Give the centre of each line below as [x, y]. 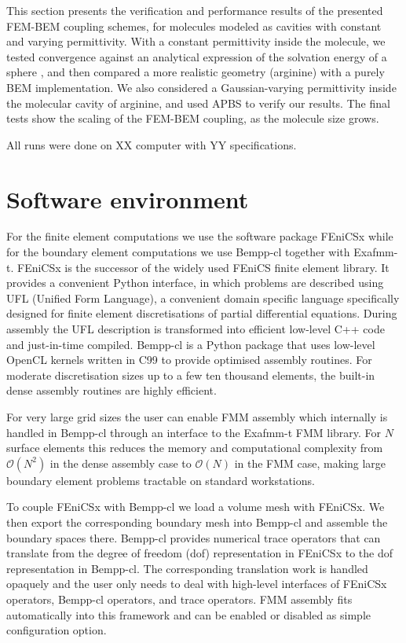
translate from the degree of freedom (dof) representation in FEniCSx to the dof [199, 553]
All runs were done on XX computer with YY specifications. [152, 144]
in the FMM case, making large [310, 463]
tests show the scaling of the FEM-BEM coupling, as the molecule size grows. [193, 118]
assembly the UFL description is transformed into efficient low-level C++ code [196, 329]
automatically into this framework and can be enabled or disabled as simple [188, 614]
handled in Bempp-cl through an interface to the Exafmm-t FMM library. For [194, 432]
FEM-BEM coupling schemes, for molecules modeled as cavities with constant [194, 26]
